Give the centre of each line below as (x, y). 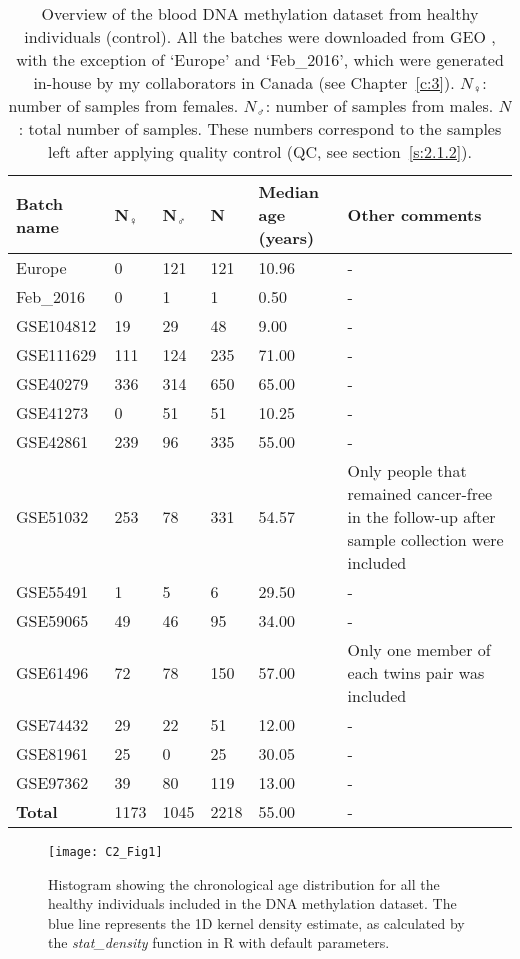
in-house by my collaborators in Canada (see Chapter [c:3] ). (244, 82)
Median (288, 191)
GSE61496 (52, 672)
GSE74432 (52, 724)
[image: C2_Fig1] (105, 852)
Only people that (407, 470)
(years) (286, 237)
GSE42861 (52, 441)
